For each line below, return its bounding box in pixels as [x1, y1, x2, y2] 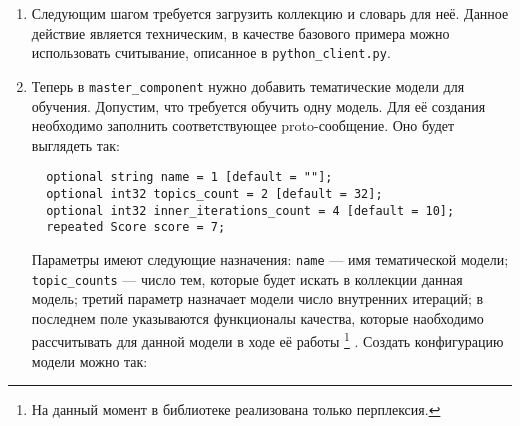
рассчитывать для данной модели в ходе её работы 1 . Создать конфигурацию [31, 328, 504, 352]
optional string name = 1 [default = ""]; [46, 170, 333, 185]
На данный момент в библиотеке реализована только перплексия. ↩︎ [31, 399, 441, 420]
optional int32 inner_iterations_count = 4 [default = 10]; [46, 203, 455, 218]
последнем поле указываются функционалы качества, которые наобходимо [31, 307, 484, 328]
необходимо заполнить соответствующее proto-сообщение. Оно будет [31, 115, 455, 136]
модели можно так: [31, 350, 148, 371]
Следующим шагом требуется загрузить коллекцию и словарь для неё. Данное [31, 3, 509, 23]
